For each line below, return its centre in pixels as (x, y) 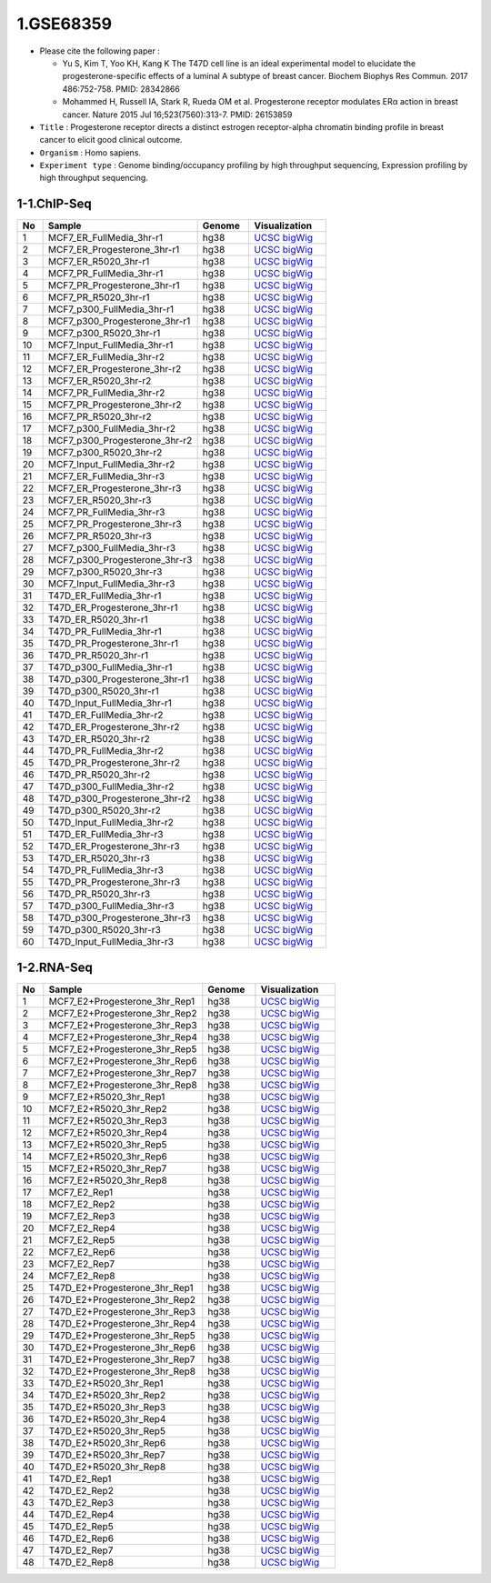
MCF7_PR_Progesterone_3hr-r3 (115, 525)
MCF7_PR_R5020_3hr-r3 (100, 536)
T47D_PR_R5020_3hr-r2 (99, 775)
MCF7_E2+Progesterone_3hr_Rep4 (123, 1037)
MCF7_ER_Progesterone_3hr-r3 (115, 488)
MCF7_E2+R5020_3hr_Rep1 (107, 1097)
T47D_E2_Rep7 (81, 1550)
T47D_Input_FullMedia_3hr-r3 (111, 942)
